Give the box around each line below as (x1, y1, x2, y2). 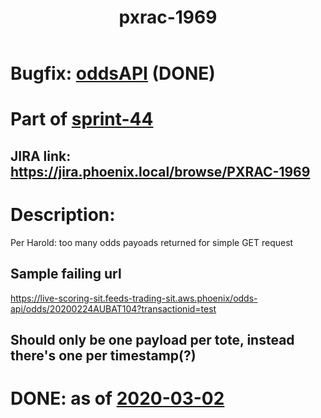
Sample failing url (10, 266, 122, 283)
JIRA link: (10, 147, 72, 165)
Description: (10, 203, 116, 226)
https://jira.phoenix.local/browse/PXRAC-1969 (10, 163, 311, 180)
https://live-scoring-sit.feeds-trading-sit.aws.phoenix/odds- (10, 292, 258, 304)
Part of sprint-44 (10, 108, 154, 131)
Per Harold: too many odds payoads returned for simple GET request (10, 236, 294, 248)
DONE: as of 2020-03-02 (10, 387, 225, 410)
